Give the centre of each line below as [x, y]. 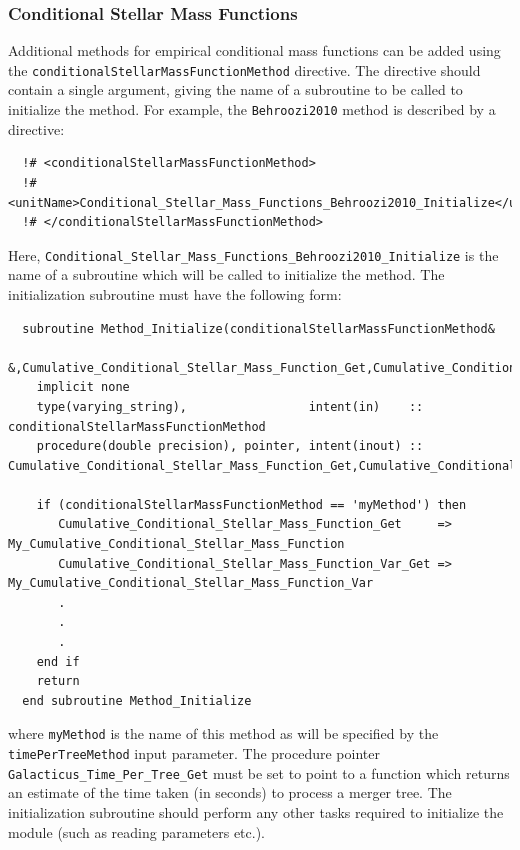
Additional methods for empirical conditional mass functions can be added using [254, 50]
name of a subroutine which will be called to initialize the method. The [226, 274]
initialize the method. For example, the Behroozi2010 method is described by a [252, 109]
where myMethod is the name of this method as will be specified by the [223, 733]
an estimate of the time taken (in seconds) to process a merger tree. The [230, 792]
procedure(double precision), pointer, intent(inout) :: [230, 446]
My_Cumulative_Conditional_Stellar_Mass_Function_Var [191, 583]
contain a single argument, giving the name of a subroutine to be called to [235, 89]
